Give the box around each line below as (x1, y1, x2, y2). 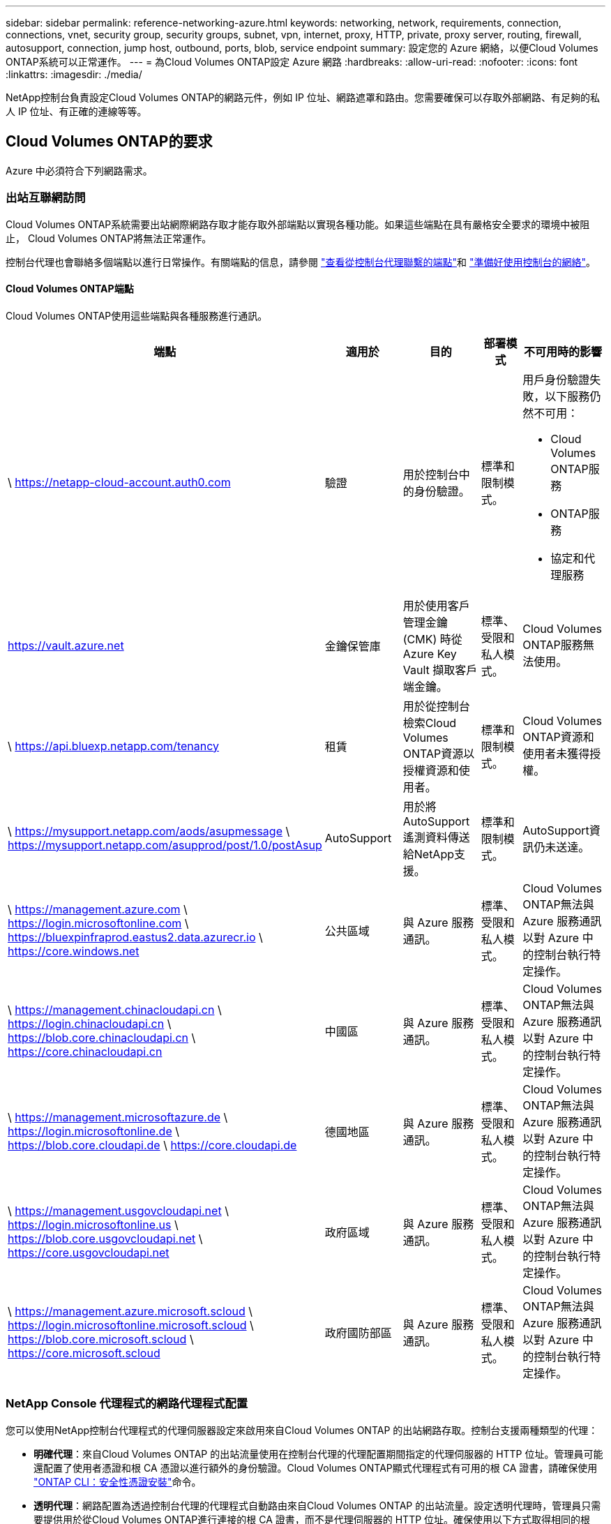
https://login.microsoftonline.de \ (8, 1123, 179, 1138)
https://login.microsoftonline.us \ (8, 1217, 179, 1232)
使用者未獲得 (522, 746, 590, 761)
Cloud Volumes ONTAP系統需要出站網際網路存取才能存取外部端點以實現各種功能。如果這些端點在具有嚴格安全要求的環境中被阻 (6, 218, 590, 230)
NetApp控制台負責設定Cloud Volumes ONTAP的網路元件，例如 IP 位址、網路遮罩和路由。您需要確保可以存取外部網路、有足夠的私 (6, 91, 600, 103)
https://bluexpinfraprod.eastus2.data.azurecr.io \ (8, 929, 263, 944)
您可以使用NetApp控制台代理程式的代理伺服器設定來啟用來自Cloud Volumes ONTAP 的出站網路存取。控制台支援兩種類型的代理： (6, 1424, 598, 1436)
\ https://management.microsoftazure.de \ (8, 1110, 228, 1124)
